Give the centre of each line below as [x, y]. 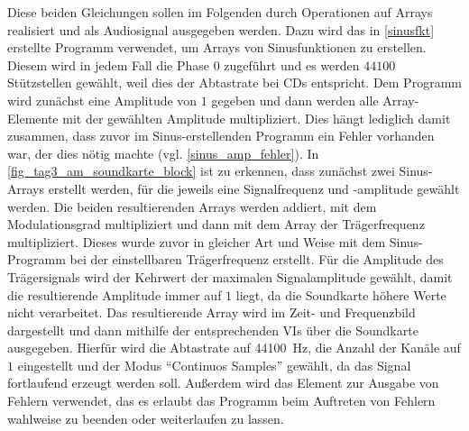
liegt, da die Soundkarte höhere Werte [341, 294]
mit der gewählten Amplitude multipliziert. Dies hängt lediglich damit [257, 118]
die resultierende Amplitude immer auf [115, 294]
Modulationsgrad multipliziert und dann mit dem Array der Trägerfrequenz [216, 224]
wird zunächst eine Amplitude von [102, 100]
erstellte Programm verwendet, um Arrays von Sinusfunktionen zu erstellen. [217, 47]
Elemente [33, 118]
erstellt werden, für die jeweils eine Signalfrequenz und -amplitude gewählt [254, 188]
